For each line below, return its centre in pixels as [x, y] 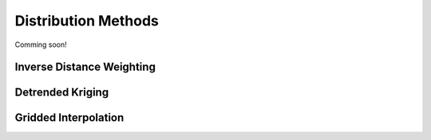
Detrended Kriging [62, 93]
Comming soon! [41, 45]
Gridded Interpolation [69, 118]
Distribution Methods [87, 21]
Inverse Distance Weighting [85, 67]
